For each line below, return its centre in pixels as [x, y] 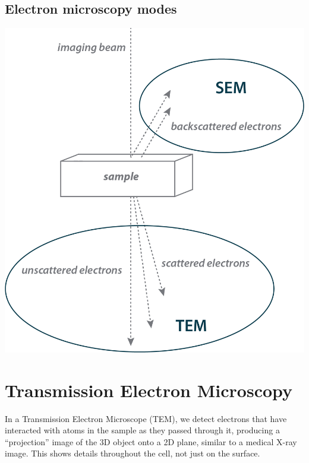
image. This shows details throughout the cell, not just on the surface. [133, 453]
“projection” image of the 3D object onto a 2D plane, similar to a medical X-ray [151, 441]
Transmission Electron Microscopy [149, 390]
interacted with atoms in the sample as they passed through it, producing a [142, 430]
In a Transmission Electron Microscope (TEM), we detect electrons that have [146, 418]
